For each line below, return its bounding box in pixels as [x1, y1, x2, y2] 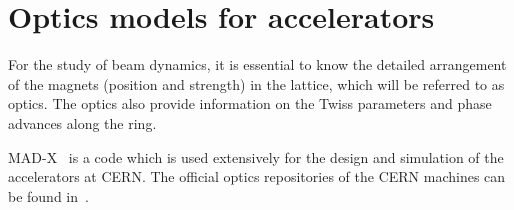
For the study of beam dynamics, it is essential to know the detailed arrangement [8, 54, 507, 75]
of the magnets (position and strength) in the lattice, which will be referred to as [8, 73, 505, 94]
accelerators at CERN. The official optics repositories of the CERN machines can [8, 166, 506, 187]
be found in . [8, 185, 89, 206]
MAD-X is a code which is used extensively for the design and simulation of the [8, 146, 504, 167]
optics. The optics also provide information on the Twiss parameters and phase [8, 93, 492, 114]
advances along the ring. [8, 112, 157, 133]
